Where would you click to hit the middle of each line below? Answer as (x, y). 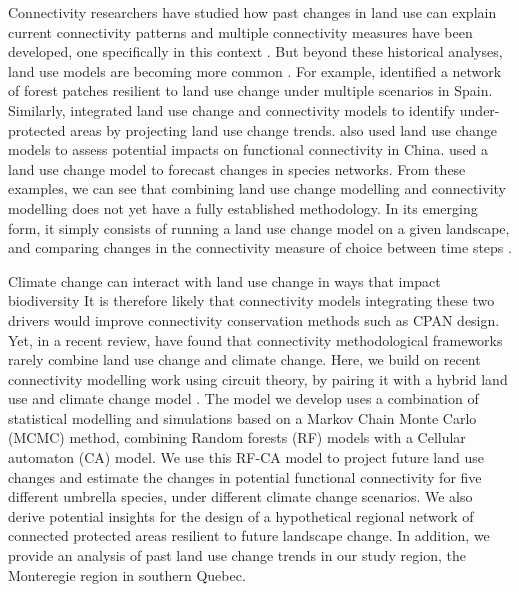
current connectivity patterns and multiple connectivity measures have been (240, 31)
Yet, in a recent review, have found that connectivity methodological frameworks (255, 339)
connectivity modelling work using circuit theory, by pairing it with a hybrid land (258, 378)
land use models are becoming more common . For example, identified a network (255, 70)
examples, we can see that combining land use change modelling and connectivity (257, 188)
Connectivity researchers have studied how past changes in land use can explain (252, 12)
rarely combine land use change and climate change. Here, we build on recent (244, 359)
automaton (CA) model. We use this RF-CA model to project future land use (246, 457)
